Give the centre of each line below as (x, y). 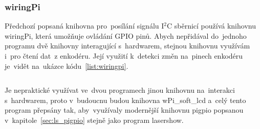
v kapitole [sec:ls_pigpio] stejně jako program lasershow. (94, 120)
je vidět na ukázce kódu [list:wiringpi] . (67, 66)
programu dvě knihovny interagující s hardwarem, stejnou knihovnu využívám (127, 46)
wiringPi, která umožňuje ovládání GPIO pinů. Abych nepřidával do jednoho (126, 35)
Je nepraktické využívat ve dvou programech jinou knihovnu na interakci (120, 90)
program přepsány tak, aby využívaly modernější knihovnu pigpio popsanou (124, 110)
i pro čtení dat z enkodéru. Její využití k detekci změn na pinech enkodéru (124, 56)
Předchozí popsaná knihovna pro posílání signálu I (84, 26)
